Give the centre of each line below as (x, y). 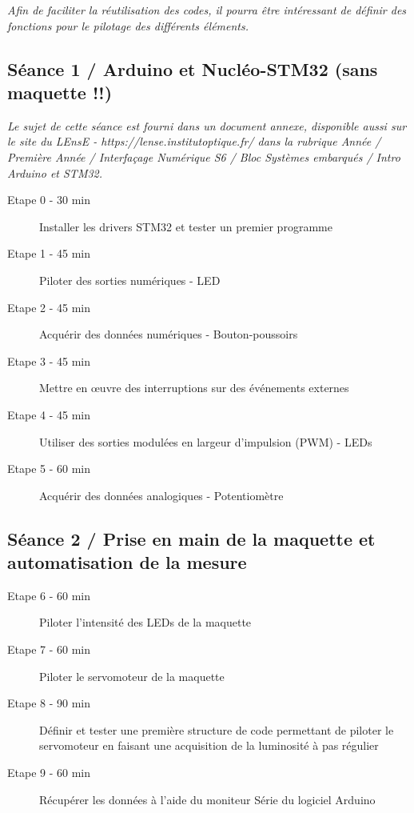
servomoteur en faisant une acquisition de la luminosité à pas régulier (209, 745)
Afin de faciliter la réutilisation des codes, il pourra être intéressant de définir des (207, 10)
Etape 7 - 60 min (49, 649)
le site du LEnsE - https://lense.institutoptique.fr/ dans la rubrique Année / (194, 141)
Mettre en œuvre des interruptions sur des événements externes (194, 388)
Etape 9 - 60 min (49, 773)
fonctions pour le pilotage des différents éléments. (128, 25)
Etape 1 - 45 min (49, 253)
